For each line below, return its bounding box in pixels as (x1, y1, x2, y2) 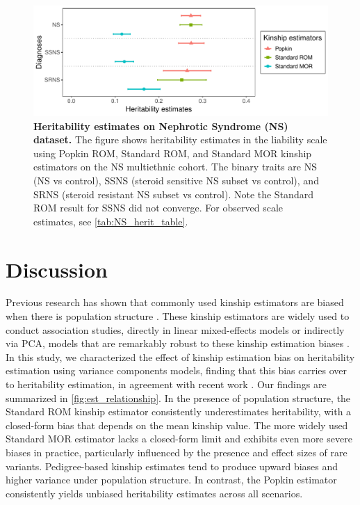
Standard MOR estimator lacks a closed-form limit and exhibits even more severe (6, 431, 352, 446)
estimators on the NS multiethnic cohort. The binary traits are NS (33, 159, 317, 174)
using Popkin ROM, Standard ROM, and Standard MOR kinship (33, 145, 312, 160)
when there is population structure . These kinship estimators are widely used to (6, 309, 350, 323)
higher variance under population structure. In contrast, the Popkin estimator (6, 472, 337, 487)
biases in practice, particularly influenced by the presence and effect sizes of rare (6, 445, 347, 459)
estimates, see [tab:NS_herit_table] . (33, 214, 188, 228)
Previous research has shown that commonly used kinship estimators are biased (6, 295, 344, 310)
